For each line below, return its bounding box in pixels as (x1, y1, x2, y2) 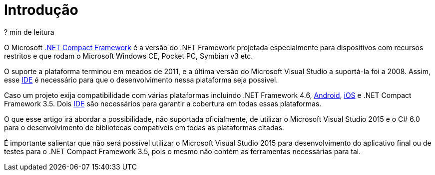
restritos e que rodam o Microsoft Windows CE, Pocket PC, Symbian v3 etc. (4, 51, 253, 60)
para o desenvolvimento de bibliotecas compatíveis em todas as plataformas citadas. (4, 123, 284, 132)
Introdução (4, 1, 78, 18)
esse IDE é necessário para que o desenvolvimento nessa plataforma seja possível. (4, 75, 278, 84)
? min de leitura (4, 27, 54, 36)
